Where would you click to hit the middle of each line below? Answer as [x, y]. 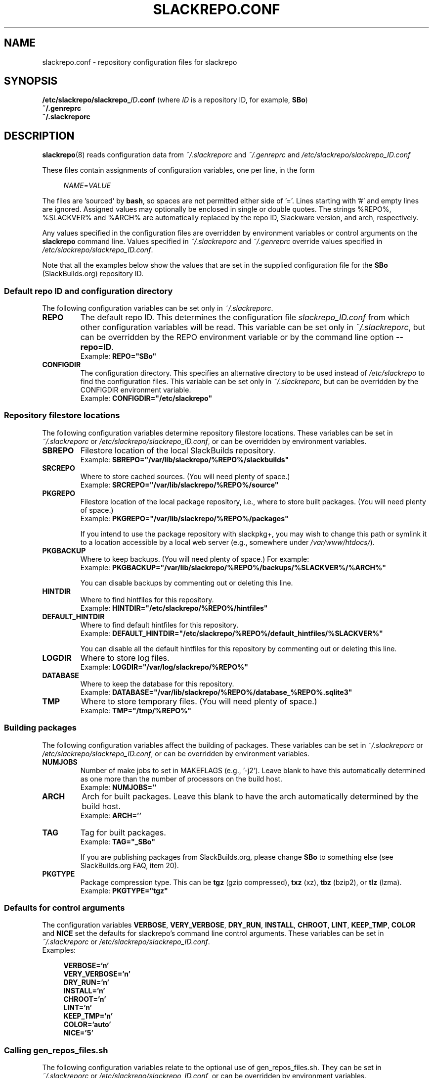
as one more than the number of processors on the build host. [181, 779]
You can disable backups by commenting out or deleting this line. [187, 583]
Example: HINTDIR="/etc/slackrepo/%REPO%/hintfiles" [174, 608]
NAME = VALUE [87, 186]
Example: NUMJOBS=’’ [118, 787]
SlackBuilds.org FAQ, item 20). [130, 865]
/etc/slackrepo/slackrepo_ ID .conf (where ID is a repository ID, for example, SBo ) [175, 100]
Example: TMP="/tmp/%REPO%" [136, 710]
